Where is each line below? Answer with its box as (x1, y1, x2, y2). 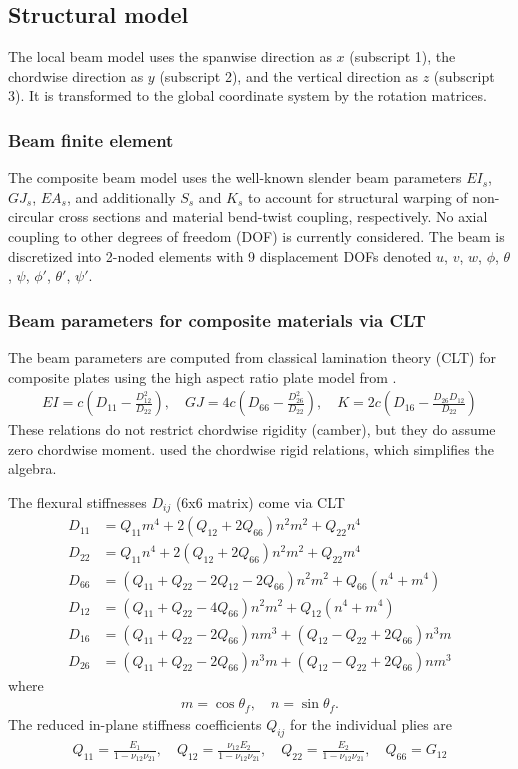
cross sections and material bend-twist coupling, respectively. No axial (58, 206, 488, 227)
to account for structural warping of (248, 186, 468, 207)
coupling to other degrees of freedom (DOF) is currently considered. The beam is (8, 225, 505, 246)
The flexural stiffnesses (8, 491, 147, 512)
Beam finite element (8, 127, 174, 152)
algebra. (8, 458, 57, 479)
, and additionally (66, 186, 176, 207)
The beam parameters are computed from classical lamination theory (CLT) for (8, 346, 496, 367)
